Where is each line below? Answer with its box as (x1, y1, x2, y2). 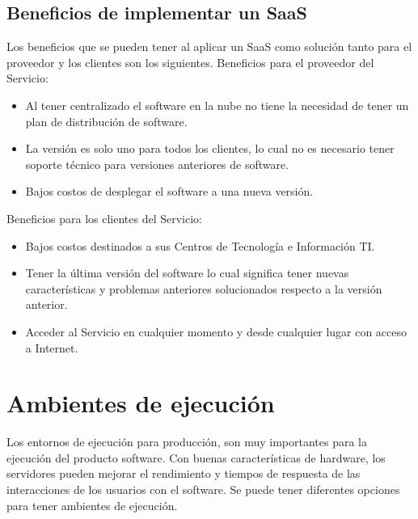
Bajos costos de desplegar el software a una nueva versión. (25, 183, 314, 200)
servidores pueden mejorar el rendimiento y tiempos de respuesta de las (6, 465, 361, 482)
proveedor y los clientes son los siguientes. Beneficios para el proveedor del (6, 53, 374, 70)
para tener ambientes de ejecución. (6, 496, 178, 513)
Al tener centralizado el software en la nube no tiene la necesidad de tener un (25, 96, 409, 113)
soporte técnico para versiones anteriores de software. (25, 155, 289, 172)
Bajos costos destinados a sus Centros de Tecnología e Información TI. (25, 237, 375, 254)
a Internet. (25, 339, 78, 356)
